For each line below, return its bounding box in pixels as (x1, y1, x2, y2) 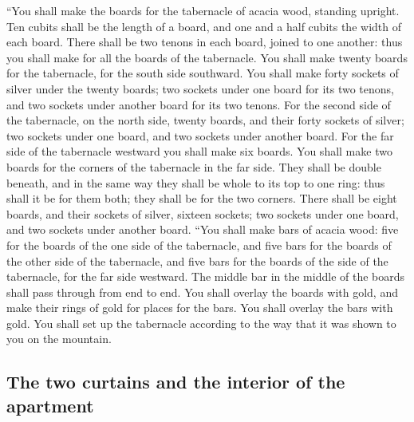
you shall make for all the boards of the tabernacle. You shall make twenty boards (6, 49, 408, 65)
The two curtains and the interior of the (6, 369, 345, 394)
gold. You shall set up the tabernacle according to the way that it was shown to (6, 314, 396, 331)
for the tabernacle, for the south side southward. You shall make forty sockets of (6, 65, 399, 81)
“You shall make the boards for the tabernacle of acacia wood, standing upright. (6, 2, 400, 18)
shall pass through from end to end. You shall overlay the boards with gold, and (6, 283, 398, 300)
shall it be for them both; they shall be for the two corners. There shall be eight (6, 190, 397, 207)
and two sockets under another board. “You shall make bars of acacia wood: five (6, 221, 399, 238)
